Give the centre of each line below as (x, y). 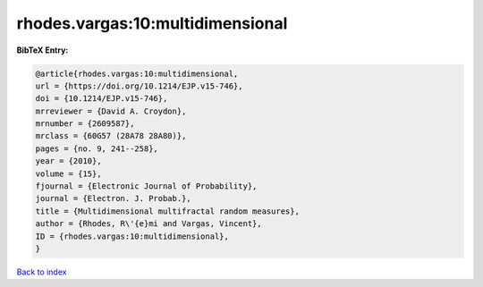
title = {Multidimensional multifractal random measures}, (167, 211)
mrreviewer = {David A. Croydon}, (111, 111)
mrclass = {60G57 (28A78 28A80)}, (111, 136)
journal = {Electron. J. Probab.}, (113, 198)
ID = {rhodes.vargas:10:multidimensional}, (132, 236)
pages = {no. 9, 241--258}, (97, 148)
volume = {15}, (68, 173)
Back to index (42, 272)
